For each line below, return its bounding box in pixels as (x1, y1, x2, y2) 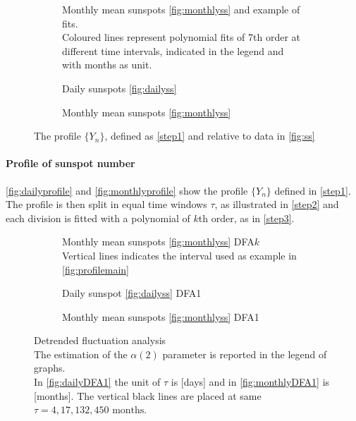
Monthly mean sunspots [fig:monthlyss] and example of (62, 2, 300, 16)
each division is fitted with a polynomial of (6, 210, 190, 225)
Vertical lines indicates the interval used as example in (62, 248, 297, 262)
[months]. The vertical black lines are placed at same (34, 388, 262, 403)
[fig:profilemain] (62, 262, 129, 276)
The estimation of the (34, 346, 128, 361)
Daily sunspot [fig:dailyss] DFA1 (62, 286, 202, 300)
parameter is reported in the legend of (162, 346, 327, 361)
